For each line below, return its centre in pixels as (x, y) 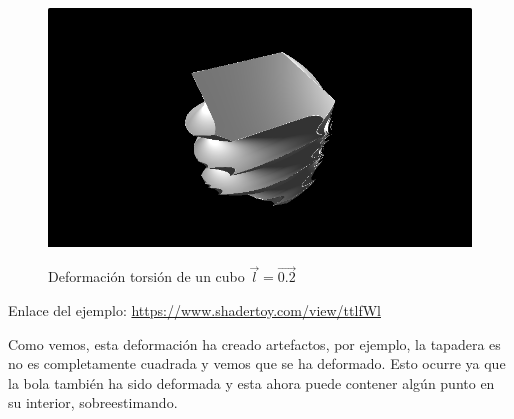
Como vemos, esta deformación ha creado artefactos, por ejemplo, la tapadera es (254, 343)
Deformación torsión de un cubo (146, 276)
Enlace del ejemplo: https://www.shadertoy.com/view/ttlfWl (194, 309)
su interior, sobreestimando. (93, 402)
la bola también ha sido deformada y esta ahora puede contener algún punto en (251, 382)
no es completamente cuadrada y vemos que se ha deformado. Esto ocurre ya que (257, 363)
